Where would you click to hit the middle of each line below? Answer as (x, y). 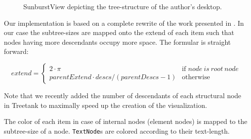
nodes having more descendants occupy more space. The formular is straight (117, 42)
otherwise (196, 77)
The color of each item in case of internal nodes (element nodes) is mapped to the (126, 121)
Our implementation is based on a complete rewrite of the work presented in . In (124, 23)
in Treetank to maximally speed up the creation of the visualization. (106, 105)
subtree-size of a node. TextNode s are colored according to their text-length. (117, 130)
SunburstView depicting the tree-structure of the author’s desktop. (123, 6)
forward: (16, 51)
